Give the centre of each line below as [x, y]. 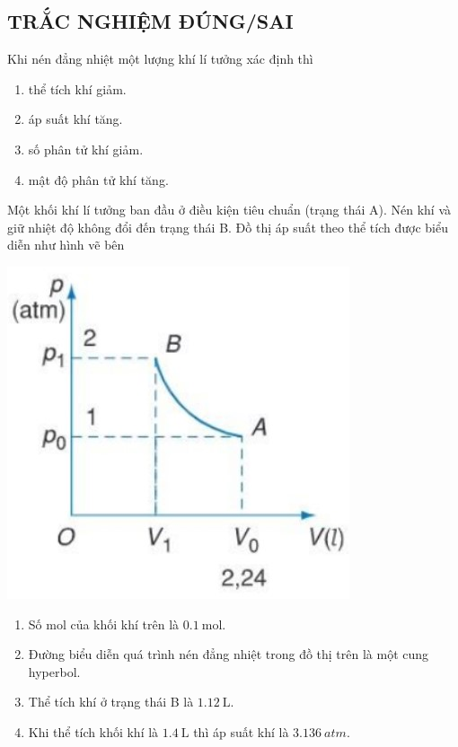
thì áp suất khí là [241, 731]
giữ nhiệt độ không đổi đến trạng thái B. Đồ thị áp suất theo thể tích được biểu [228, 227]
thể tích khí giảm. [77, 88]
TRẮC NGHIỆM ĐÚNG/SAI [150, 21]
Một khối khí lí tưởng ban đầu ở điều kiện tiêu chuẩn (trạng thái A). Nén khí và [229, 210]
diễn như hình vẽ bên [66, 245]
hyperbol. [54, 671]
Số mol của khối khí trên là [104, 624]
